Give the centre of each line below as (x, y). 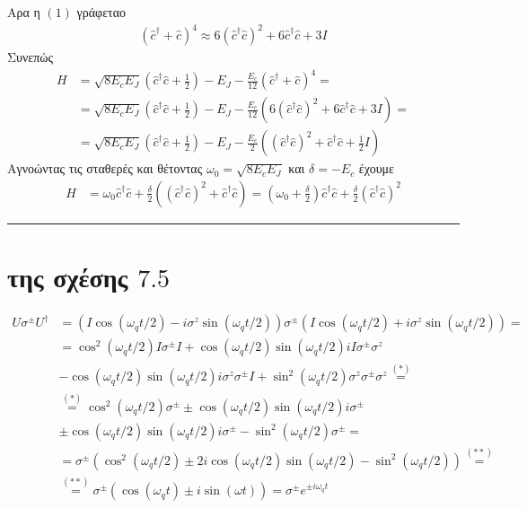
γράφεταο (101, 12)
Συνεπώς (31, 57)
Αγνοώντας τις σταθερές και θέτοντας (105, 168)
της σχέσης (68, 277)
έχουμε (376, 168)
